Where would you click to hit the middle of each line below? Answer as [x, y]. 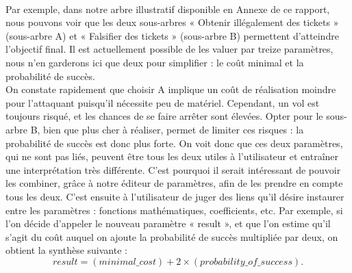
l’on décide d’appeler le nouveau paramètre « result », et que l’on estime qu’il [168, 223]
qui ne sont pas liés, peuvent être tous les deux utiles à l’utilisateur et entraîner [172, 156]
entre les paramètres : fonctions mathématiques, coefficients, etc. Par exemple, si [174, 210]
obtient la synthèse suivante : [66, 250]
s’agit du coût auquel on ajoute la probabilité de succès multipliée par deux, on [172, 236]
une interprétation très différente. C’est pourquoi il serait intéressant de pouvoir [173, 169]
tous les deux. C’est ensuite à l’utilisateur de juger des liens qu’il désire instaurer [175, 196]
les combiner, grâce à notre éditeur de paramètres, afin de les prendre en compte [174, 183]
